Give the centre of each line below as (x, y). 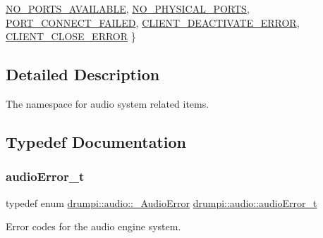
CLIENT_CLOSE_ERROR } (71, 36)
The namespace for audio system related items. (108, 103)
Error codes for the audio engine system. (93, 226)
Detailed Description (83, 74)
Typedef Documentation (96, 141)
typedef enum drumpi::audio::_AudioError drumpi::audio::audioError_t (161, 202)
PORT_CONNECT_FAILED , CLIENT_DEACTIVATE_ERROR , (153, 22)
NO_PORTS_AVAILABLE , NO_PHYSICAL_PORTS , (128, 8)
